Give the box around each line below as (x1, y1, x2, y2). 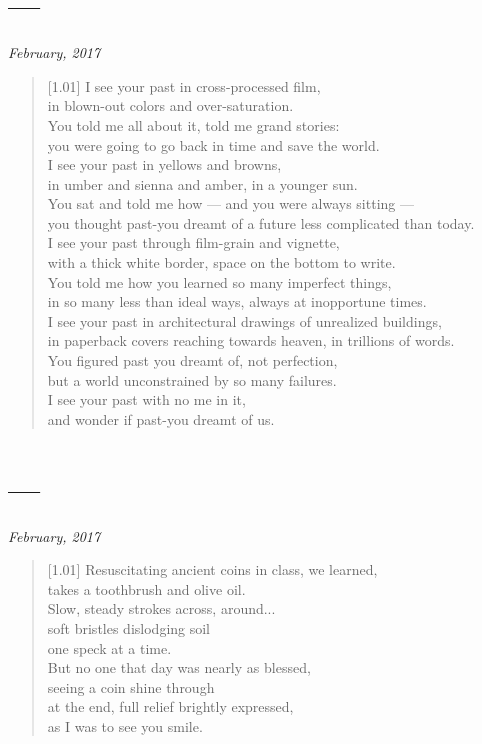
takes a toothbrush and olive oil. (47, 578, 246, 599)
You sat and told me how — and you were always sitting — (47, 193, 414, 214)
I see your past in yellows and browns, (47, 154, 282, 175)
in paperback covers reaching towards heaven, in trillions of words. (47, 330, 455, 351)
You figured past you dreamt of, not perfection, (47, 350, 338, 371)
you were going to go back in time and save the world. (47, 134, 380, 155)
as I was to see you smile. (47, 715, 203, 736)
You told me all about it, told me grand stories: (47, 114, 340, 135)
